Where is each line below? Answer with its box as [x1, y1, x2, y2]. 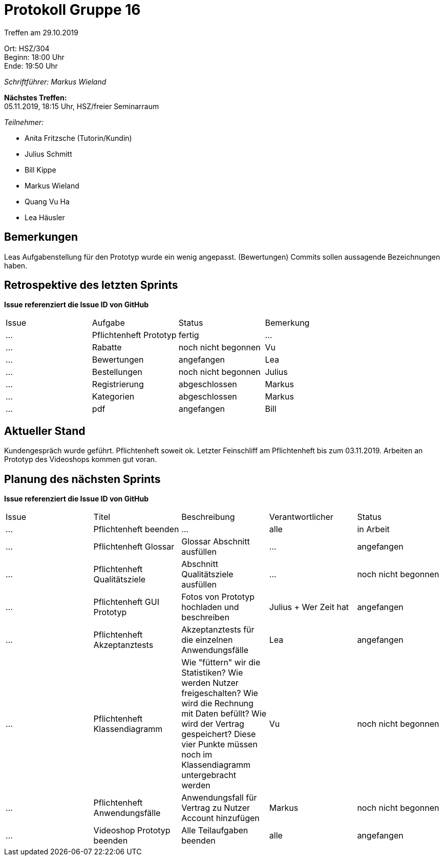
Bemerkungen [4, 230, 78, 244]
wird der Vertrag [181, 719, 244, 729]
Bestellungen [92, 367, 142, 377]
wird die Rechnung [181, 698, 253, 709]
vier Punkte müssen [181, 739, 258, 750]
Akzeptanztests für [181, 624, 255, 635]
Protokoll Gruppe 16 [4, 1, 141, 18]
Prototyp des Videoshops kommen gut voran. [4, 455, 157, 464]
